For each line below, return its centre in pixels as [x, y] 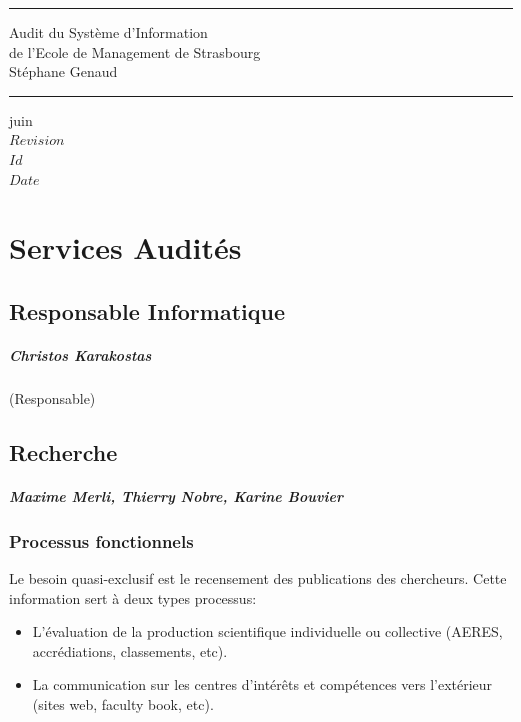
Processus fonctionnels [101, 540]
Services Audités [125, 247]
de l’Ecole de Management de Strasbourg [135, 51]
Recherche [63, 451]
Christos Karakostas [80, 354]
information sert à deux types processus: [133, 597]
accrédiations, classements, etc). [130, 650]
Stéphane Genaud [63, 71]
